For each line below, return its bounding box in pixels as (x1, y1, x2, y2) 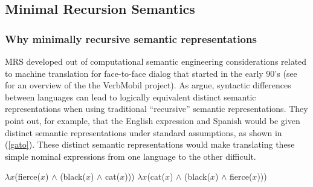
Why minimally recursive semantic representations (5, 31, 257, 46)
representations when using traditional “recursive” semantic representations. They (5, 102, 308, 115)
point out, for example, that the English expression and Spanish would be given (5, 114, 300, 126)
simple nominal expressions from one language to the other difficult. (5, 149, 256, 162)
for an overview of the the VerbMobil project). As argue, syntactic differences (5, 79, 291, 91)
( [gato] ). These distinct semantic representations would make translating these (5, 138, 295, 151)
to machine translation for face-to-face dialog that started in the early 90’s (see (5, 67, 297, 79)
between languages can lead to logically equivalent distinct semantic (5, 90, 256, 103)
